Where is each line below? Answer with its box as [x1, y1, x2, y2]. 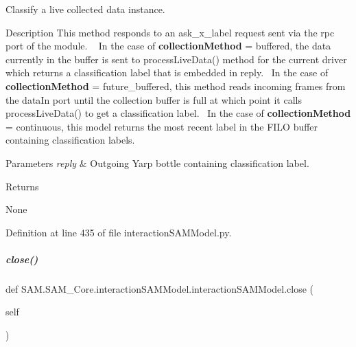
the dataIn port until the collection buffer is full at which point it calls [5, 92, 302, 107]
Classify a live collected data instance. [5, 2, 165, 16]
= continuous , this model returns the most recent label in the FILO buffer [5, 119, 318, 133]
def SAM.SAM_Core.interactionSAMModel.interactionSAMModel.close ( [5, 281, 314, 295]
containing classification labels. [5, 133, 135, 147]
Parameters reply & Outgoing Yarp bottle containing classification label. [5, 155, 309, 170]
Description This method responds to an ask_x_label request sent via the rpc [5, 25, 335, 39]
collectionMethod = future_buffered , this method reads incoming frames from [5, 78, 346, 93]
